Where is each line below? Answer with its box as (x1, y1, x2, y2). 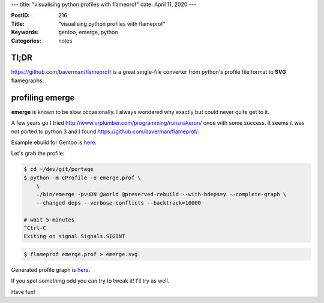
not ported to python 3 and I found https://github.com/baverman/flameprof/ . (11, 128, 199, 135)
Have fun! (11, 288, 35, 295)
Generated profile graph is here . (11, 266, 91, 273)
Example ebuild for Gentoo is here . (11, 139, 97, 146)
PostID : (11, 12, 30, 19)
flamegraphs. (11, 77, 44, 84)
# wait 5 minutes (23, 216, 75, 223)
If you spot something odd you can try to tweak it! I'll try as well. (11, 277, 170, 284)
